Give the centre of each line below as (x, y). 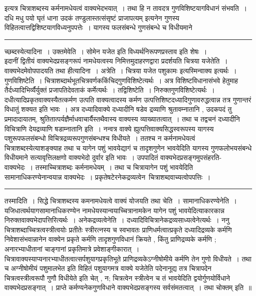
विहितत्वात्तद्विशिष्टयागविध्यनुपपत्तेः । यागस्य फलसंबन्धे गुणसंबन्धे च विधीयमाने (99, 27)
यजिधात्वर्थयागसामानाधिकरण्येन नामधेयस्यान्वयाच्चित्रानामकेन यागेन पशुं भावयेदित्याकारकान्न (114, 210)
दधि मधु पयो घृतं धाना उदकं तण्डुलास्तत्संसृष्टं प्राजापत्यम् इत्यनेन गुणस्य (92, 17)
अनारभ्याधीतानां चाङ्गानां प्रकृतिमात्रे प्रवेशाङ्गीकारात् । (72, 249)
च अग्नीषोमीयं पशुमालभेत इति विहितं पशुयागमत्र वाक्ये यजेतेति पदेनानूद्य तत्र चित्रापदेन (108, 268)
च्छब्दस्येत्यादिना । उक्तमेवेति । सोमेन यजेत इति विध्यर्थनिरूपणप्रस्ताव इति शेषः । (106, 51)
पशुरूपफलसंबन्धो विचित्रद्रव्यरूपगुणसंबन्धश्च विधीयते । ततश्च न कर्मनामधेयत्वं (100, 138)
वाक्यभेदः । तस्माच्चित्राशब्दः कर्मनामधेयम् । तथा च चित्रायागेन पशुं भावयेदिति (99, 167)
